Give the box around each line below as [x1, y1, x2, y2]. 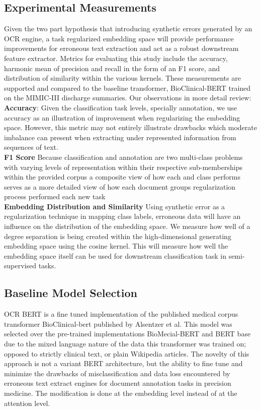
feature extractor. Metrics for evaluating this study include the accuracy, [4, 52, 228, 63]
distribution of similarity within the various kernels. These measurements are [4, 73, 241, 83]
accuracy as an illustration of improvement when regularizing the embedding [4, 112, 240, 123]
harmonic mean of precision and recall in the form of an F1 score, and [4, 63, 220, 73]
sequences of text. [4, 142, 58, 152]
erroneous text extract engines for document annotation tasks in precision [4, 378, 231, 388]
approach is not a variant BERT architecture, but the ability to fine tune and [4, 358, 243, 369]
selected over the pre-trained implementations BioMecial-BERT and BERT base [4, 328, 251, 339]
